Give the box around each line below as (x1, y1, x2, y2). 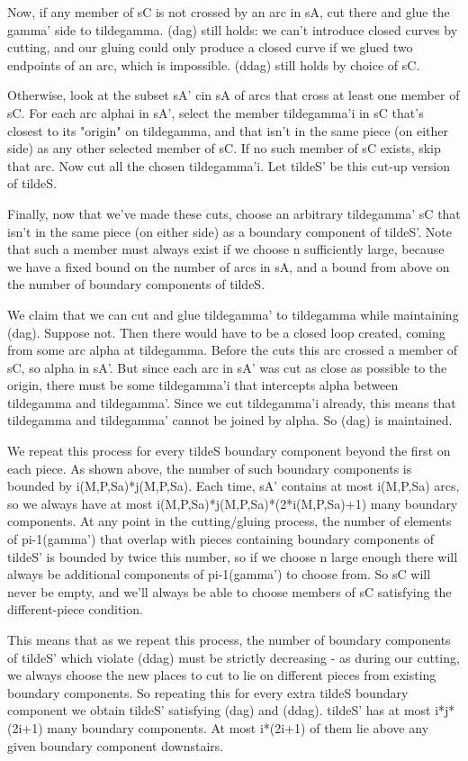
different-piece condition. (7, 600, 143, 619)
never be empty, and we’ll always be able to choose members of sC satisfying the (7, 582, 452, 601)
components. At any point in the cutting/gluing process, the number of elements (7, 512, 452, 530)
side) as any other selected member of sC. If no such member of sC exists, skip (7, 139, 441, 158)
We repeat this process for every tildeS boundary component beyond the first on (7, 441, 451, 460)
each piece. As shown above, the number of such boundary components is (7, 458, 412, 477)
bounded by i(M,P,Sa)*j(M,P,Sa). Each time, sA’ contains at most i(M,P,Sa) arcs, (7, 476, 460, 495)
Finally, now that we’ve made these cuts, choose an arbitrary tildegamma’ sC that (7, 204, 461, 222)
